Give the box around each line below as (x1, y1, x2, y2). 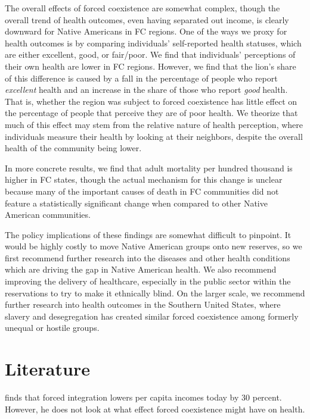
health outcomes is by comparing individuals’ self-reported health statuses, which (5, 36, 302, 49)
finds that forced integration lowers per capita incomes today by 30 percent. (5, 391, 282, 404)
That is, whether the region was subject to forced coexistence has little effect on (5, 95, 297, 107)
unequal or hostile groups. (5, 321, 100, 334)
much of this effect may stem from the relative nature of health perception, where (5, 118, 303, 130)
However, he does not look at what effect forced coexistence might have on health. (5, 402, 305, 415)
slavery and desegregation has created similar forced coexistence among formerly (5, 309, 299, 322)
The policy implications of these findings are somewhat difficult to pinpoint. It (5, 228, 292, 240)
